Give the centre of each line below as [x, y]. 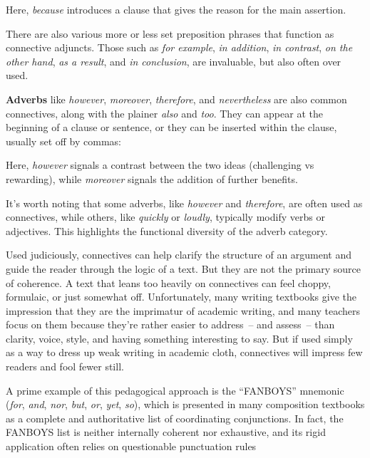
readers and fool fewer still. [65, 366]
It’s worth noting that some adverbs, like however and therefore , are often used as [184, 203]
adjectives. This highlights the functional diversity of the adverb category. [167, 230]
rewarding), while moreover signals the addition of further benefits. [152, 178]
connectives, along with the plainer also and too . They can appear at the [164, 113]
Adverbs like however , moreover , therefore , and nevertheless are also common [176, 99]
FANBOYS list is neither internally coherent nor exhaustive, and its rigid [166, 432]
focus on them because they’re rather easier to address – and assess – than [170, 324]
